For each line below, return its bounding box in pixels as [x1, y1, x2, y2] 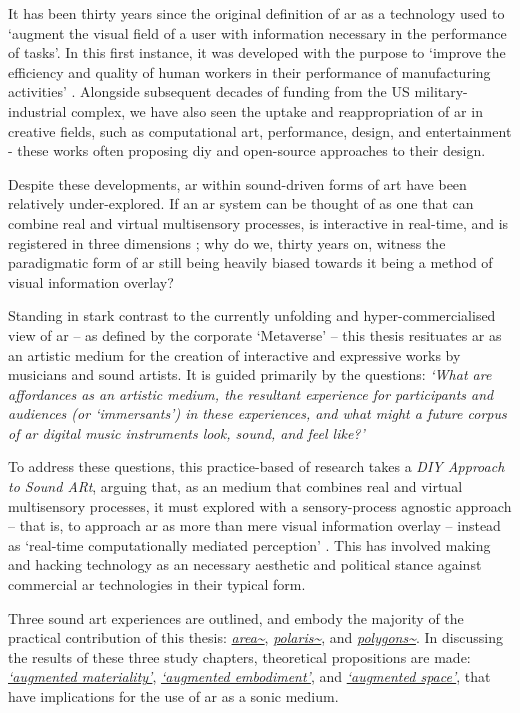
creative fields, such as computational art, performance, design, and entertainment [8, 120, 512, 141]
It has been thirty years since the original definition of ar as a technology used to [8, 3, 505, 23]
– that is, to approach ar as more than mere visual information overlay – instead [8, 515, 501, 536]
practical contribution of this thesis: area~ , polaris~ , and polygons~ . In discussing [8, 627, 503, 648]
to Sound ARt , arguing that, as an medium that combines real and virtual [8, 476, 463, 497]
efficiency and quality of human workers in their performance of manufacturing [8, 61, 491, 82]
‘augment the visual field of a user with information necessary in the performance [8, 22, 507, 43]
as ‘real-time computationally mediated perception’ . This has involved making [8, 534, 491, 555]
